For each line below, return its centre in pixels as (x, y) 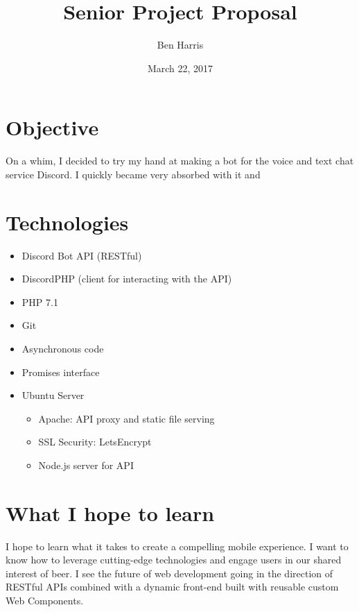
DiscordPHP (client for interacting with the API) (127, 279)
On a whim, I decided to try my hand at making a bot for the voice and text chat (180, 161)
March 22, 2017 (180, 68)
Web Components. (45, 600)
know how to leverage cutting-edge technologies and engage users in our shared (174, 560)
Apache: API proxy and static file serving (126, 418)
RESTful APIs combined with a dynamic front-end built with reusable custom (172, 587)
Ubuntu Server (53, 395)
